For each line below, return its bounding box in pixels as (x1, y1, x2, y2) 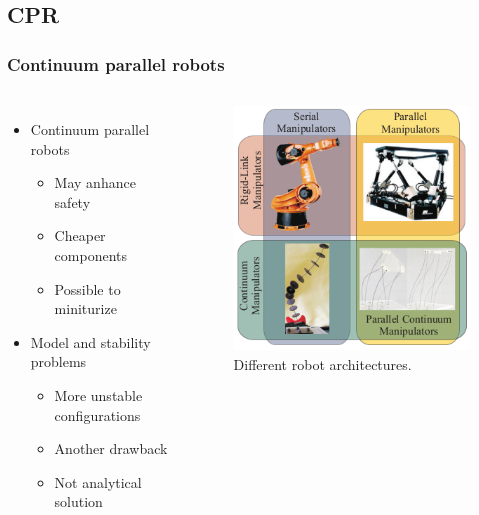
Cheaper (54, 225, 106, 246)
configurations (54, 404, 141, 425)
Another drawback (54, 438, 168, 459)
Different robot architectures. (233, 354, 412, 375)
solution (54, 491, 103, 512)
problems (30, 351, 87, 372)
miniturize (54, 298, 117, 319)
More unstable (54, 384, 143, 405)
